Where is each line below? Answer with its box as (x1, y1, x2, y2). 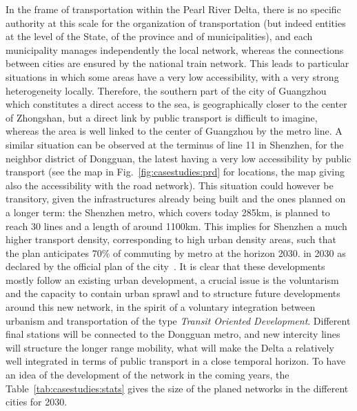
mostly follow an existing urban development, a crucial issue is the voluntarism (6, 272, 339, 287)
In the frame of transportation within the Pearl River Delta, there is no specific (6, 2, 341, 16)
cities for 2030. (6, 394, 68, 409)
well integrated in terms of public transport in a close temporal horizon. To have (6, 354, 346, 368)
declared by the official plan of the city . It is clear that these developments (6, 259, 325, 274)
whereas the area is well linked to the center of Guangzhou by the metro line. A (6, 124, 343, 138)
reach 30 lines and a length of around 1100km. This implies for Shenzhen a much (6, 218, 347, 233)
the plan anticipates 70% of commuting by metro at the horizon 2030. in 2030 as (6, 245, 346, 260)
